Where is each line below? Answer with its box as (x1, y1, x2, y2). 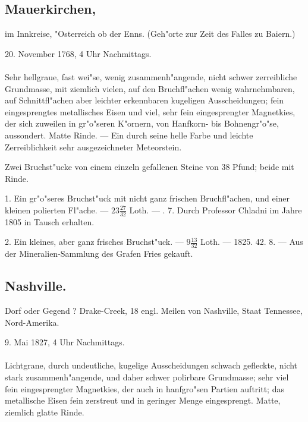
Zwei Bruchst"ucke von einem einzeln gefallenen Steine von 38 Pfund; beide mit (5, 160, 294, 173)
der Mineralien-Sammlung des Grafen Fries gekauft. (5, 247, 193, 260)
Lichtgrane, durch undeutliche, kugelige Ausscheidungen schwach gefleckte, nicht (5, 359, 298, 371)
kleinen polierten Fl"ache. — (5, 203, 109, 216)
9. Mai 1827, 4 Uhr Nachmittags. (5, 336, 125, 348)
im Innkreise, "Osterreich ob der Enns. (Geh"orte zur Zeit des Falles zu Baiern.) (5, 27, 296, 40)
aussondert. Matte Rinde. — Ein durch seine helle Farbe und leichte (5, 128, 253, 141)
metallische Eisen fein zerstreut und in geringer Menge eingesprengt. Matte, (5, 394, 281, 407)
